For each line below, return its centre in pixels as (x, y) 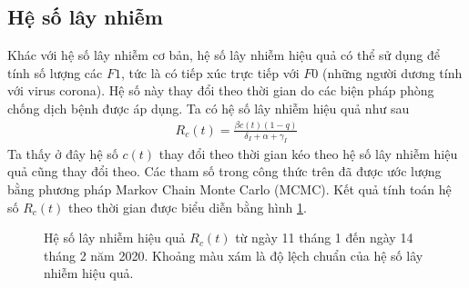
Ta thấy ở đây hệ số (63, 153)
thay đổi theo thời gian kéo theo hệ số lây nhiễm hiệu (308, 153)
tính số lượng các (55, 72)
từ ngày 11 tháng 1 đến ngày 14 (324, 238)
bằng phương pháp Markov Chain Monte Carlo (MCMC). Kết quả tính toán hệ (229, 189)
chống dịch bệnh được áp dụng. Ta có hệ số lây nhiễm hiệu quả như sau (209, 108)
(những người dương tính (392, 72)
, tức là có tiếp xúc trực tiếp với (210, 72)
